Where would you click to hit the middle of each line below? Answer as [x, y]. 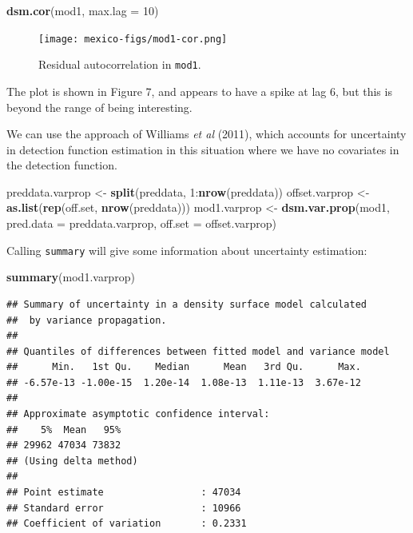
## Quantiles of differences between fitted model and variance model [198, 351]
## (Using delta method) [72, 461]
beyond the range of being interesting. [99, 107]
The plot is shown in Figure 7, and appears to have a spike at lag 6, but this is [199, 91]
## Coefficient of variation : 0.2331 [127, 524]
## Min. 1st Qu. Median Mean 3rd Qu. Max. [184, 367]
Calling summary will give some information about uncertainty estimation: [187, 250]
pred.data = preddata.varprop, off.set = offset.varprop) [142, 223]
